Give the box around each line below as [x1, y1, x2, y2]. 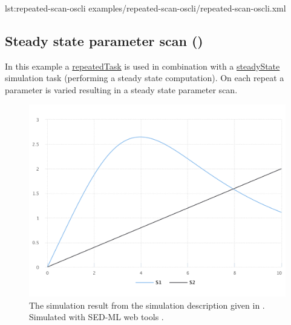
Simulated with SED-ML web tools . [29, 310, 164, 323]
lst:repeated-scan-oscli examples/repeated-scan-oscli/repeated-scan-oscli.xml [5, 2, 286, 14]
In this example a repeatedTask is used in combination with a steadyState [5, 59, 280, 72]
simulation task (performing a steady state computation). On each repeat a [5, 71, 284, 84]
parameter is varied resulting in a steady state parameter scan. [5, 83, 238, 96]
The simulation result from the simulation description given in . [29, 298, 265, 311]
